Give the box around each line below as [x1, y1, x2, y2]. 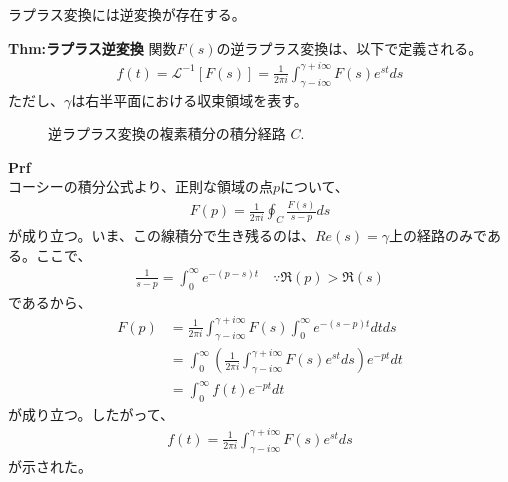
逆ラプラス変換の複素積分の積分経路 [48, 123, 286, 144]
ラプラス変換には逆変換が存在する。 [8, 4, 246, 24]
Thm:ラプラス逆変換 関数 [8, 37, 177, 58]
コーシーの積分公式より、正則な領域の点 [8, 176, 273, 197]
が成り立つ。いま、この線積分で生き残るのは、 [8, 225, 315, 246]
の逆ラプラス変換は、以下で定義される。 [216, 37, 483, 58]
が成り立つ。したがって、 [8, 403, 175, 424]
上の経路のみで [389, 225, 487, 246]
